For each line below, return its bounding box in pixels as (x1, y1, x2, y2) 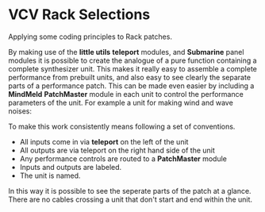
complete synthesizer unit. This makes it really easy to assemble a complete (8, 64, 258, 73)
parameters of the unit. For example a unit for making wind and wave (8, 98, 234, 107)
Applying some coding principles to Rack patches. (8, 32, 173, 41)
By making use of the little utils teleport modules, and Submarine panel (8, 47, 244, 56)
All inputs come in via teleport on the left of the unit (19, 137, 189, 146)
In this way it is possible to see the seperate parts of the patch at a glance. (8, 186, 252, 195)
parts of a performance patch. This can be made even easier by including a (8, 81, 255, 91)
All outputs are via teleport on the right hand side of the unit (19, 145, 216, 155)
